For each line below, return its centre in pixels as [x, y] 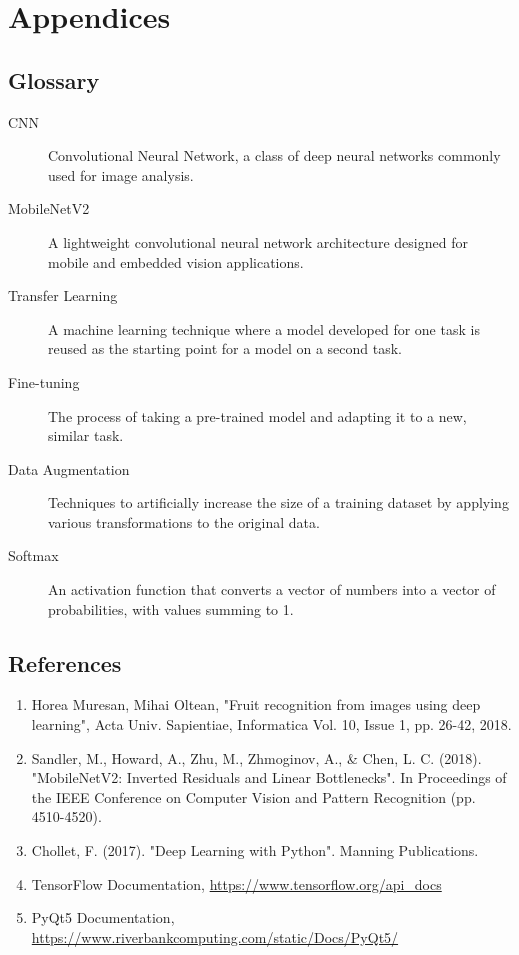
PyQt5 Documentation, [103, 917]
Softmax [33, 555]
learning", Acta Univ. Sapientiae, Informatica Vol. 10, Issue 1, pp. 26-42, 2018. [271, 724]
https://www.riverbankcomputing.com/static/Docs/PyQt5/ [215, 936]
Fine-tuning [44, 381]
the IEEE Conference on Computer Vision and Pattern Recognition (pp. [253, 796]
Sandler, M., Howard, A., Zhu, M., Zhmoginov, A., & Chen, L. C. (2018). [256, 757]
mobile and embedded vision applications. [176, 261]
